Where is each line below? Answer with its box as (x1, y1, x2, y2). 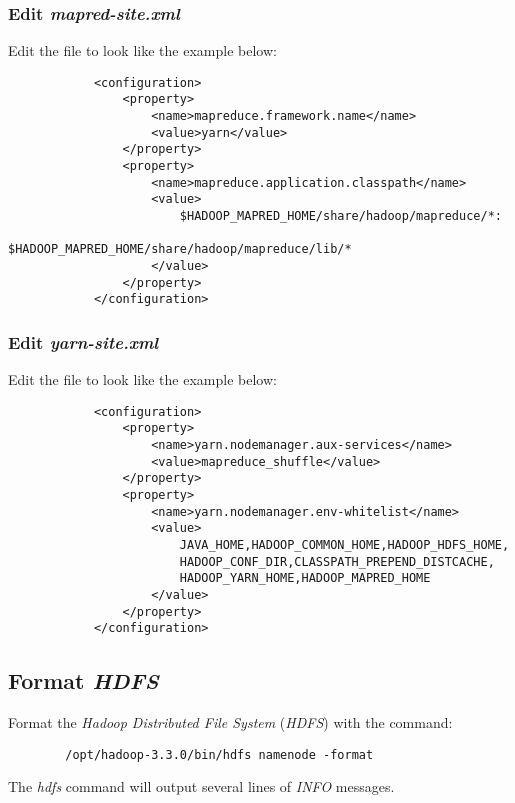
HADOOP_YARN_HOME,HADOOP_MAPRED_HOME (179, 571, 431, 586)
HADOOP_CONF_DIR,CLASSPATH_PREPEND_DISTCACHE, (179, 554, 495, 569)
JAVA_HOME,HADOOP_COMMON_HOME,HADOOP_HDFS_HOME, (179, 538, 510, 553)
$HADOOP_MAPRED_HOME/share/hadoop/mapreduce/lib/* (8, 242, 352, 257)
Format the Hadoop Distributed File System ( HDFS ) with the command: (8, 712, 453, 733)
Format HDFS (8, 665, 159, 696)
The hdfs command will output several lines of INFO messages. (8, 776, 395, 797)
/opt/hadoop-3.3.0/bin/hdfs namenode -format (65, 747, 374, 762)
